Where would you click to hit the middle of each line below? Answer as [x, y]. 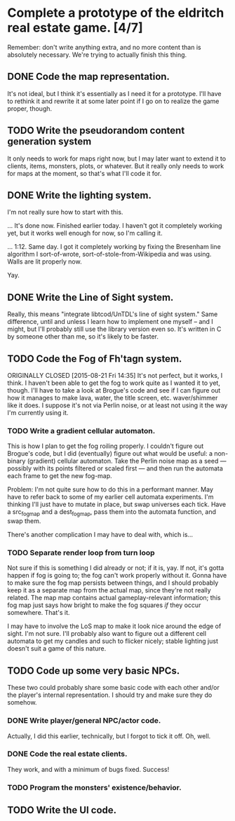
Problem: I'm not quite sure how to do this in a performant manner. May [110, 489]
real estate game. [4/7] [75, 28]
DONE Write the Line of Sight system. [90, 297]
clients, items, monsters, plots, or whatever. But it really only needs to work [116, 165]
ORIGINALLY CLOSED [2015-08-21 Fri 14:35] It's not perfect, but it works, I [115, 375]
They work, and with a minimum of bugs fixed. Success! [88, 769]
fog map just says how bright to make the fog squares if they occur [104, 605]
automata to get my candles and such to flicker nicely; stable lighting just [113, 641]
